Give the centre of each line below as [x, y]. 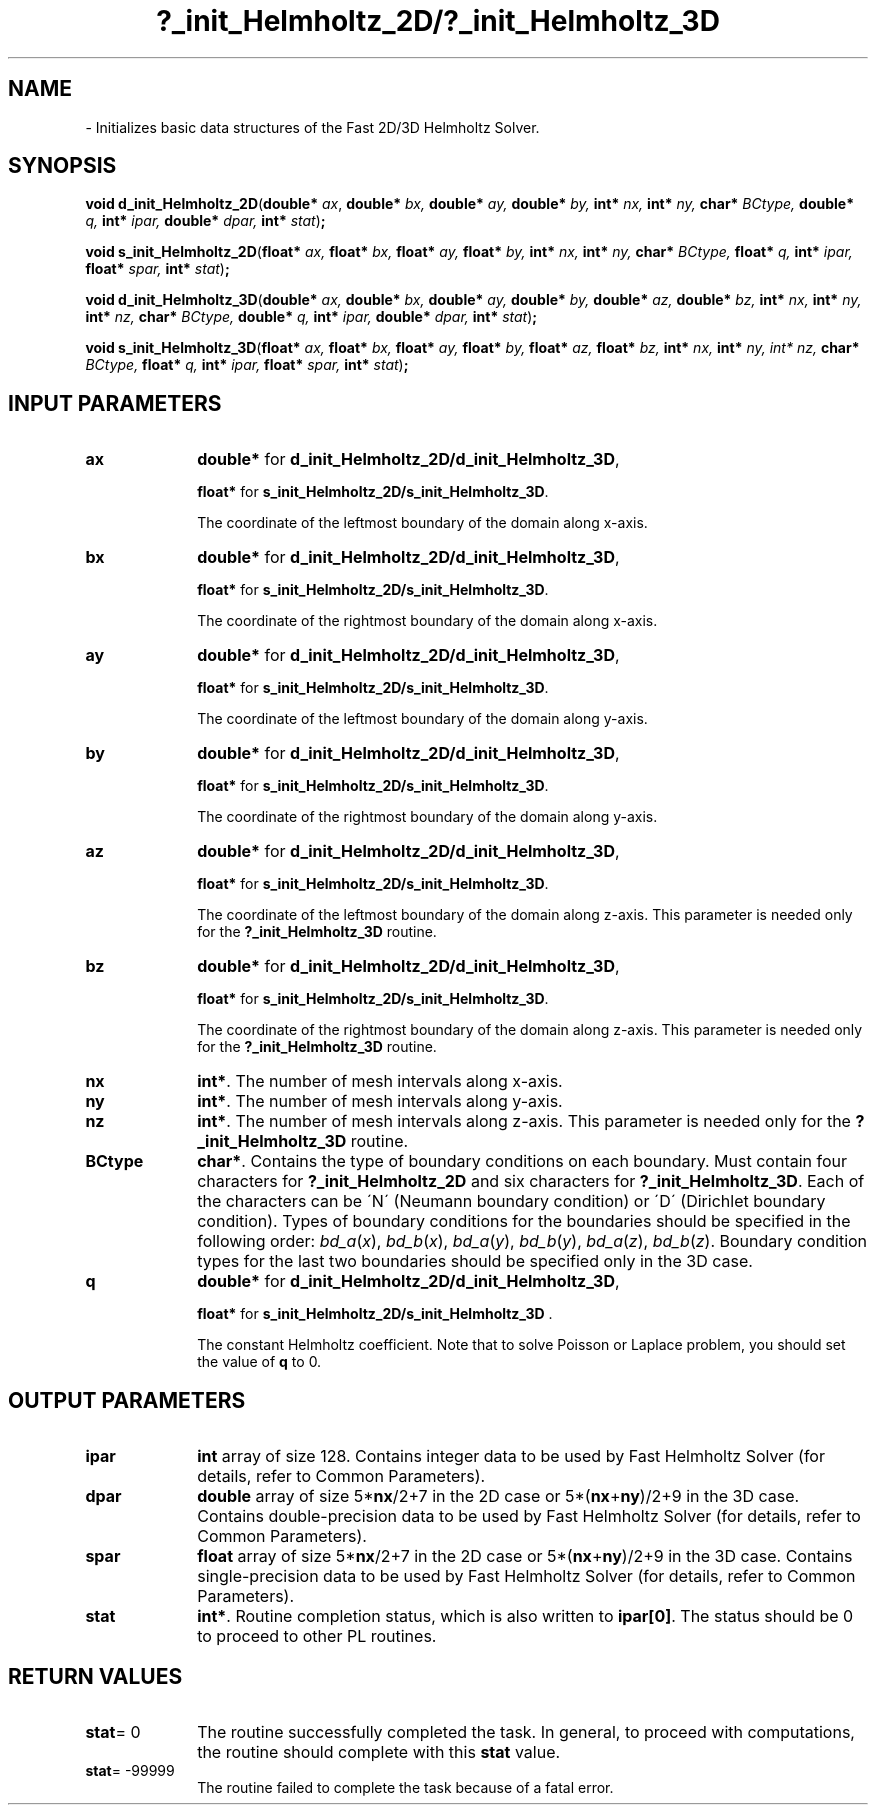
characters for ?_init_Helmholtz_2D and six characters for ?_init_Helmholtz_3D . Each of [531, 1181]
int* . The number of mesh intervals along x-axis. [380, 1081]
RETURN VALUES [95, 1676]
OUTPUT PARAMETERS [127, 1400]
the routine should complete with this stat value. [379, 1751]
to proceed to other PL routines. [317, 1636]
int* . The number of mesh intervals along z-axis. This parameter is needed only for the [524, 1121]
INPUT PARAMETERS [115, 403]
